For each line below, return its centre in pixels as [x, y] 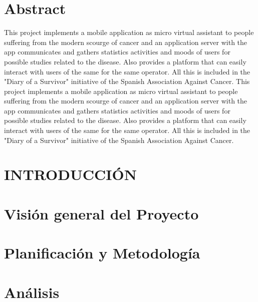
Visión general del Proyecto [101, 213]
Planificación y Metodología [102, 253]
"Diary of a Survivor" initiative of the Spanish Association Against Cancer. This [127, 81]
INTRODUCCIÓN [70, 174]
